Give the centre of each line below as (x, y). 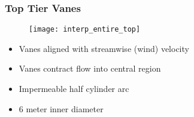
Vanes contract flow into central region (90, 68)
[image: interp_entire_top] (85, 30)
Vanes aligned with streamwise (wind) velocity (104, 48)
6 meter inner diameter (61, 108)
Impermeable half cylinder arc (74, 89)
